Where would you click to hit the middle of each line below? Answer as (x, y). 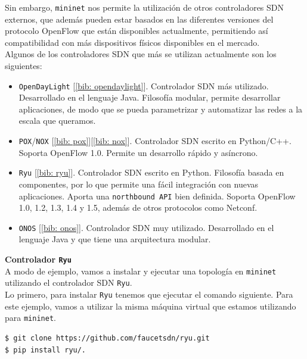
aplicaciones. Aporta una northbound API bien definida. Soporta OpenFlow (157, 196)
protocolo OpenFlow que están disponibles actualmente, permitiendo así (137, 31)
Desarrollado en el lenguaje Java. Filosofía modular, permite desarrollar (150, 97)
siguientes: (24, 66)
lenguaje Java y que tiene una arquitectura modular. (115, 239)
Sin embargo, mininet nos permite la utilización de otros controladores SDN (145, 7)
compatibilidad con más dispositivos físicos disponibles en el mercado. (132, 42)
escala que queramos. (57, 121)
